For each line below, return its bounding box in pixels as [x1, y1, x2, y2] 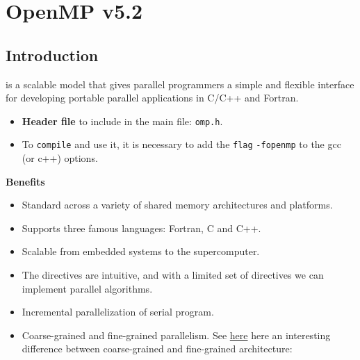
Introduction [6, 44, 99, 65]
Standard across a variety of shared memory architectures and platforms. [22, 197, 333, 212]
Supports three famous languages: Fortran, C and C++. [22, 220, 261, 235]
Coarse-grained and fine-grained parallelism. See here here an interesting [22, 327, 331, 342]
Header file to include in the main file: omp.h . [22, 113, 223, 128]
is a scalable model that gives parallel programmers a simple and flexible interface [6, 76, 354, 91]
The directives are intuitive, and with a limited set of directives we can [22, 268, 324, 282]
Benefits [6, 174, 45, 188]
